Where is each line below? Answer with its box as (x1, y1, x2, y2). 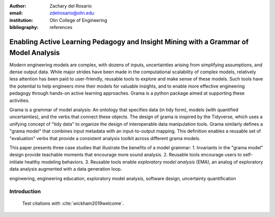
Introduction (9, 188, 41, 195)
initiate (9, 158, 24, 165)
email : (9, 10, 23, 16)
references (49, 24, 73, 31)
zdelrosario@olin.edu (49, 10, 94, 16)
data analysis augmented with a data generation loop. (9, 166, 122, 172)
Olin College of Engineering (49, 17, 107, 23)
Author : (9, 3, 26, 9)
